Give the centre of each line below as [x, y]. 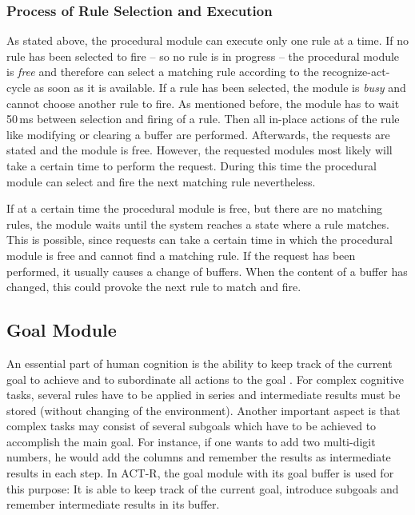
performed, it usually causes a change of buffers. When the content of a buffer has [207, 271]
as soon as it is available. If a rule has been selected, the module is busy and [220, 87]
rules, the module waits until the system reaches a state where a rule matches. [198, 224]
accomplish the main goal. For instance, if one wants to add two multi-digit [191, 441]
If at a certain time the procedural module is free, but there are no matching [195, 208]
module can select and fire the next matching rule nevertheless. [161, 181]
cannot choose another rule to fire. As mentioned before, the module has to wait [203, 103]
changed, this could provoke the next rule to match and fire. [154, 287]
